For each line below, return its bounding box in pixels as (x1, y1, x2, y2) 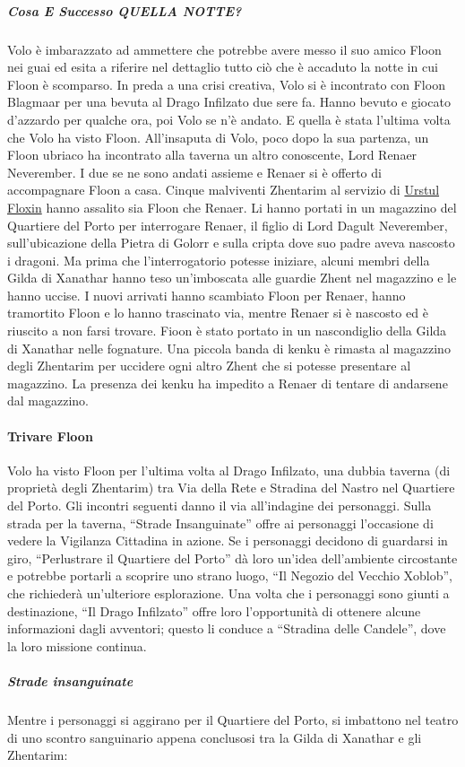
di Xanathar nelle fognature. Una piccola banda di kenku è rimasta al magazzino (7, 338, 451, 357)
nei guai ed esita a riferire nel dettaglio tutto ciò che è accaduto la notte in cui (7, 57, 438, 76)
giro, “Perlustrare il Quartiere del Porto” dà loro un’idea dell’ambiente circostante (7, 548, 458, 567)
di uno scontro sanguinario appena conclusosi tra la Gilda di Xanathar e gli (7, 728, 422, 746)
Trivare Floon (7, 426, 93, 445)
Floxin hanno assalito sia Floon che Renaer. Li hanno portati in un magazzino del (7, 197, 457, 216)
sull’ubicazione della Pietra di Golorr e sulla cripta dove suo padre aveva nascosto (7, 233, 455, 252)
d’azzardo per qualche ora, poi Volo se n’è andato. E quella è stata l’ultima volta (7, 109, 451, 128)
